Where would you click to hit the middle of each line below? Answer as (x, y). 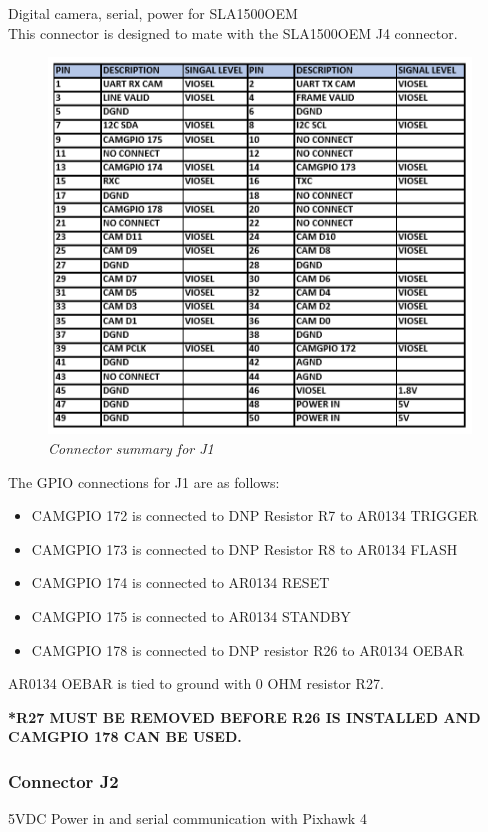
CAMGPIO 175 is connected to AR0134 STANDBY (191, 616)
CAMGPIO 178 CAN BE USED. (125, 736)
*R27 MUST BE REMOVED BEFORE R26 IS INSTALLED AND (244, 716)
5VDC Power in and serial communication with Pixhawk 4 (187, 818)
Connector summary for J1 (131, 448)
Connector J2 (63, 780)
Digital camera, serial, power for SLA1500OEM (153, 13)
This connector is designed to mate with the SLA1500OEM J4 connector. (233, 32)
